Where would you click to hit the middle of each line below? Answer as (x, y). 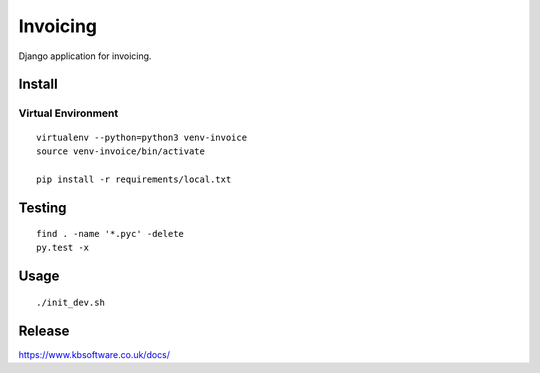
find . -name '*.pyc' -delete (110, 234)
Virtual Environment (68, 113)
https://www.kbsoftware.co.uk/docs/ (94, 354)
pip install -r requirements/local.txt (134, 179)
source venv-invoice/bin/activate (120, 151)
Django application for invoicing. (85, 56)
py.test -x (63, 248)
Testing (42, 207)
